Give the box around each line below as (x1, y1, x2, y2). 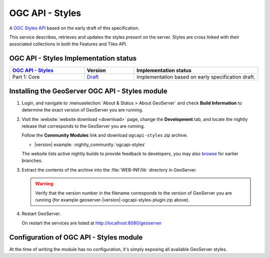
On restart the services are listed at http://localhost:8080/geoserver (21, 220, 162, 226)
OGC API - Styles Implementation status (9, 54, 137, 62)
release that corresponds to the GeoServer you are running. (21, 123, 145, 129)
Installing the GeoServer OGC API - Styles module (9, 86, 167, 95)
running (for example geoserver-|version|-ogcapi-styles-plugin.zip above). (35, 197, 190, 203)
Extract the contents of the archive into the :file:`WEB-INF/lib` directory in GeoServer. (21, 166, 197, 172)
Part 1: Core (12, 73, 40, 80)
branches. (21, 157, 42, 163)
